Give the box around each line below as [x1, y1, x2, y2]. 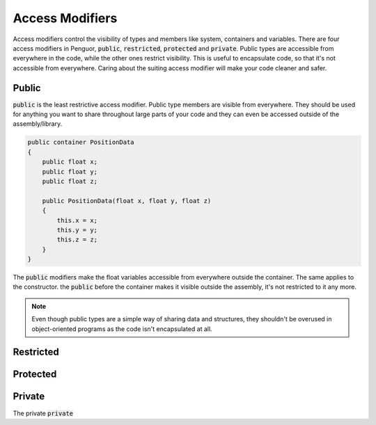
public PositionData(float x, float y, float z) [42, 197, 212, 205]
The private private [13, 409, 74, 417]
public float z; [42, 177, 97, 185]
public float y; [42, 168, 97, 175]
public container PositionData [27, 138, 135, 146]
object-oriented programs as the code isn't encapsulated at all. [31, 324, 212, 333]
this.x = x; [56, 216, 97, 224]
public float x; [42, 158, 97, 166]
